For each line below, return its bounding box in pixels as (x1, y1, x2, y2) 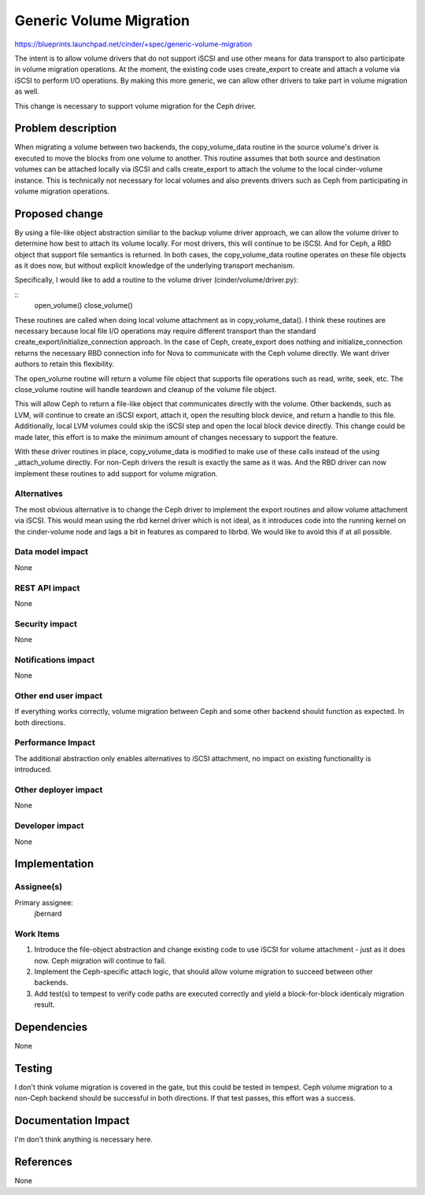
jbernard (34, 909, 62, 919)
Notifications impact (14, 654, 94, 665)
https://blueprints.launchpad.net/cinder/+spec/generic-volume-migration (14, 39, 253, 49)
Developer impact (14, 820, 84, 831)
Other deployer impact (14, 784, 103, 795)
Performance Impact (14, 737, 96, 748)
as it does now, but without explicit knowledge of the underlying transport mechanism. (14, 261, 295, 271)
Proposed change (14, 207, 104, 220)
